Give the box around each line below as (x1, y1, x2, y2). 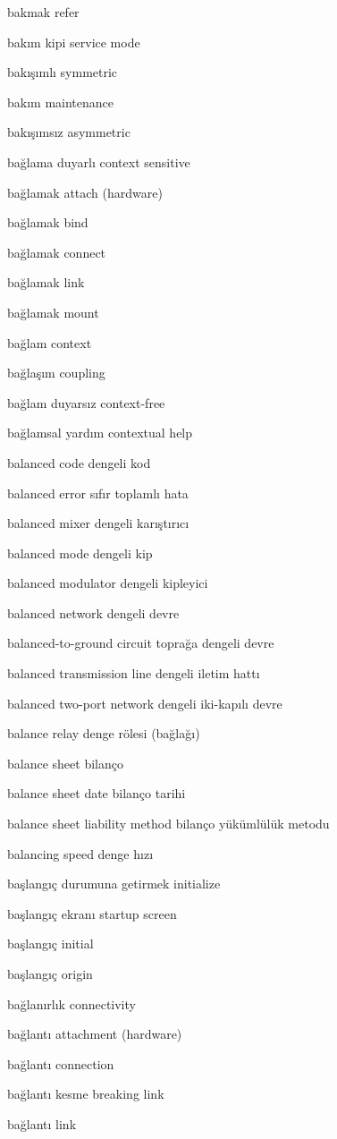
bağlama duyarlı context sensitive (7, 152, 190, 171)
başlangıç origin (7, 965, 93, 982)
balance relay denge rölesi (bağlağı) (7, 724, 200, 743)
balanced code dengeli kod (7, 453, 151, 472)
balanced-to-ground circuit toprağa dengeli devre (7, 633, 274, 652)
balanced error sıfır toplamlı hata (7, 483, 189, 502)
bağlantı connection (7, 1054, 114, 1073)
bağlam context (7, 333, 92, 352)
